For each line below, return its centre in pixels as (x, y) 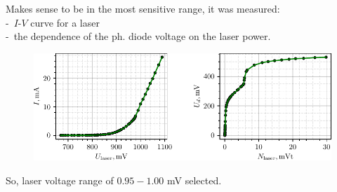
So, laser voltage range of (60, 180)
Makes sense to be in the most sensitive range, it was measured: (143, 8)
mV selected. (194, 180)
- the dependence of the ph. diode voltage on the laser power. (138, 36)
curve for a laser (65, 22)
